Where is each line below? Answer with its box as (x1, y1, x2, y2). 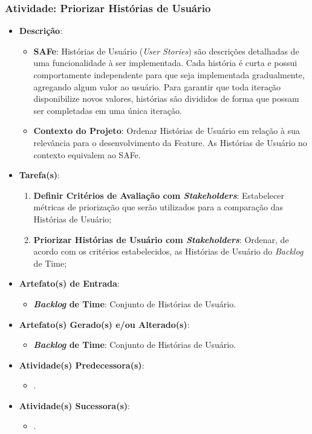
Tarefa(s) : (19, 169, 60, 181)
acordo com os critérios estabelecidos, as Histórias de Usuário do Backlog (33, 245, 304, 258)
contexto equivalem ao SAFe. (33, 148, 141, 161)
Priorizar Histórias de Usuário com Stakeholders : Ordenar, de (33, 233, 289, 245)
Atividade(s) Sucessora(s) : (19, 399, 130, 412)
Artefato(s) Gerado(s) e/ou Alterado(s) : (19, 318, 190, 330)
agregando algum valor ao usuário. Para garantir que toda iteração (33, 80, 281, 93)
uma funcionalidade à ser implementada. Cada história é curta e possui (33, 56, 297, 69)
